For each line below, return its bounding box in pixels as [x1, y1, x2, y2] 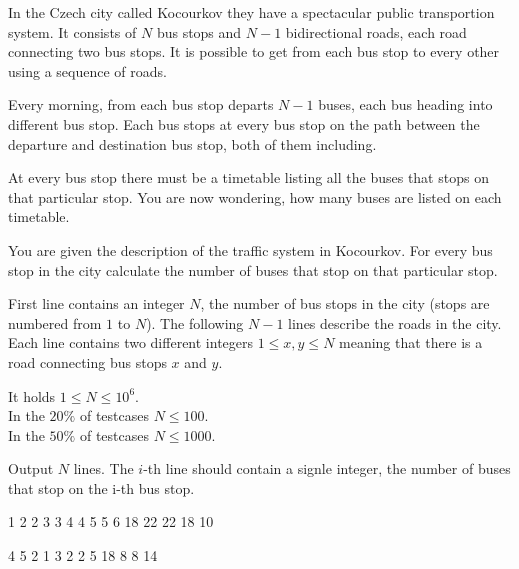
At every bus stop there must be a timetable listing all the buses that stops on [8, 167, 489, 188]
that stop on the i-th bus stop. [8, 477, 195, 498]
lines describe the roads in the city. [288, 312, 502, 333]
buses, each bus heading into [318, 94, 493, 115]
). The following [146, 312, 244, 333]
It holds [8, 385, 56, 406]
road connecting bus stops [8, 351, 167, 372]
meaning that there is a [339, 332, 483, 353]
